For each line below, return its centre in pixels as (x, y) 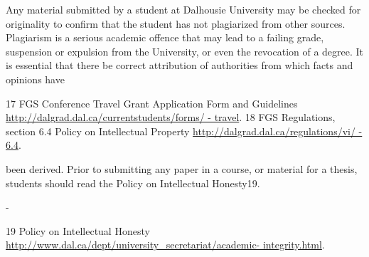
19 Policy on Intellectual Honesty (78, 230)
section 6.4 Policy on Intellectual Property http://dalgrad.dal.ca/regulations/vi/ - (184, 131)
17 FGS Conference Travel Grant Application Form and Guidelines (152, 103)
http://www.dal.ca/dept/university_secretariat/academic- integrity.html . (165, 245)
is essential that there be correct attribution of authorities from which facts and (180, 65)
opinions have (35, 79)
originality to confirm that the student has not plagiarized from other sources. (176, 23)
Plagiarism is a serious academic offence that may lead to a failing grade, (165, 37)
